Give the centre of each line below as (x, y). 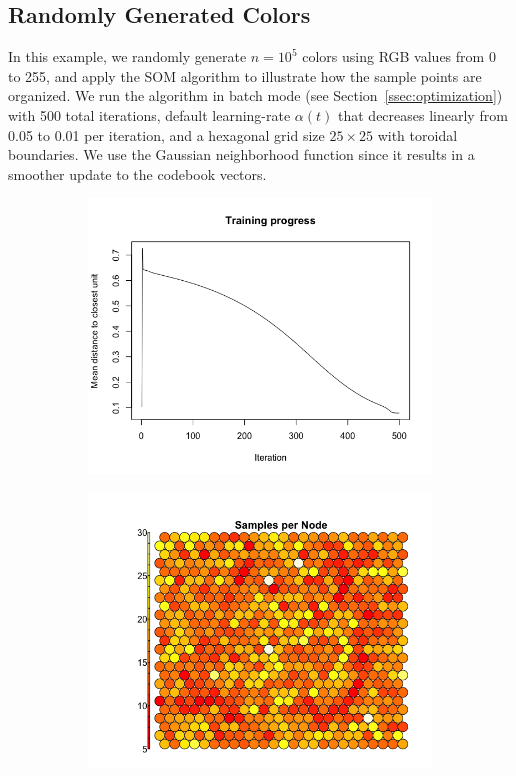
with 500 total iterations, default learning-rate (149, 114)
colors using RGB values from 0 (399, 56)
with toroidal (417, 134)
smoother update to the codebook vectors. (137, 173)
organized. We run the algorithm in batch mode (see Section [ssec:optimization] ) (255, 95)
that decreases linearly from (423, 114)
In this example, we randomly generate (127, 56)
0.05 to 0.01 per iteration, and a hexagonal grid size (166, 134)
